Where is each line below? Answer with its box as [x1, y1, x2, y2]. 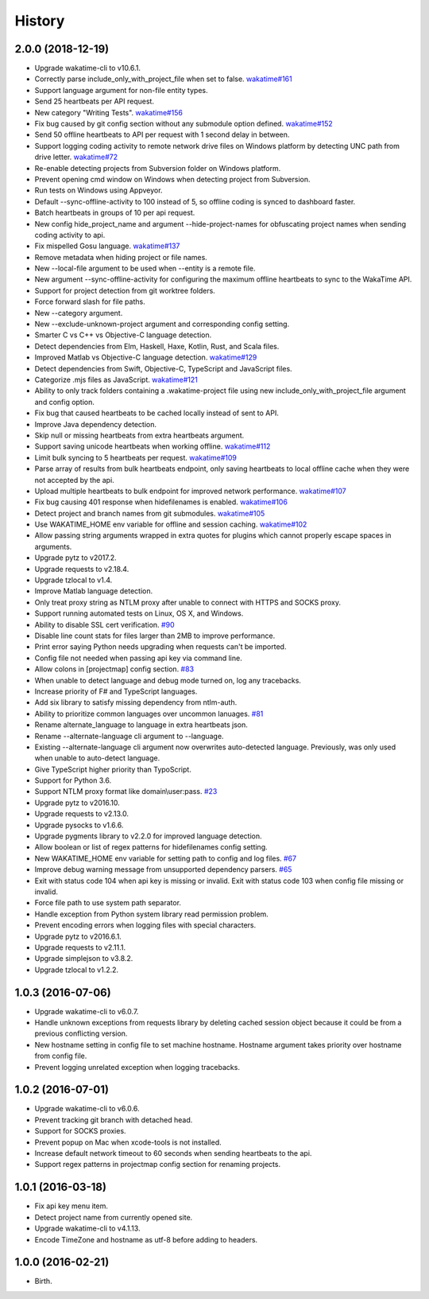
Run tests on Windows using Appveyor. [34, 185, 163, 195]
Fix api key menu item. [34, 1201, 109, 1211]
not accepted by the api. [34, 475, 114, 484]
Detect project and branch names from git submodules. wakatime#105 [34, 508, 265, 518]
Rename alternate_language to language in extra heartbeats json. [34, 720, 248, 729]
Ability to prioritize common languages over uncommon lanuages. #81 [34, 709, 264, 718]
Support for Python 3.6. [34, 776, 111, 785]
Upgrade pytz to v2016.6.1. [34, 931, 122, 941]
